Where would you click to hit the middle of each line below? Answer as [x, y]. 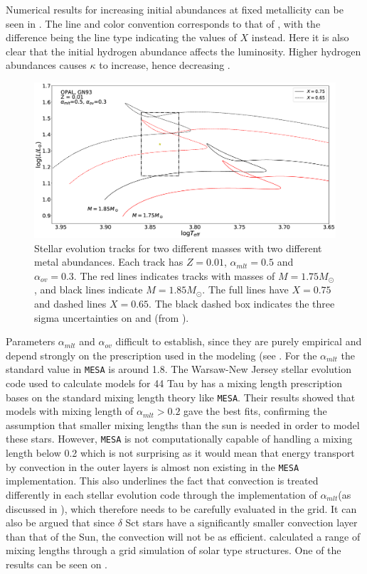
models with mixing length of [70, 411]
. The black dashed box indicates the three [242, 303]
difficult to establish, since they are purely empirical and [239, 341]
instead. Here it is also [300, 37]
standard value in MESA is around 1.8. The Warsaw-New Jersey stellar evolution [179, 369]
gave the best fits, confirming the [255, 411]
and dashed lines [70, 303]
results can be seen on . [57, 564]
